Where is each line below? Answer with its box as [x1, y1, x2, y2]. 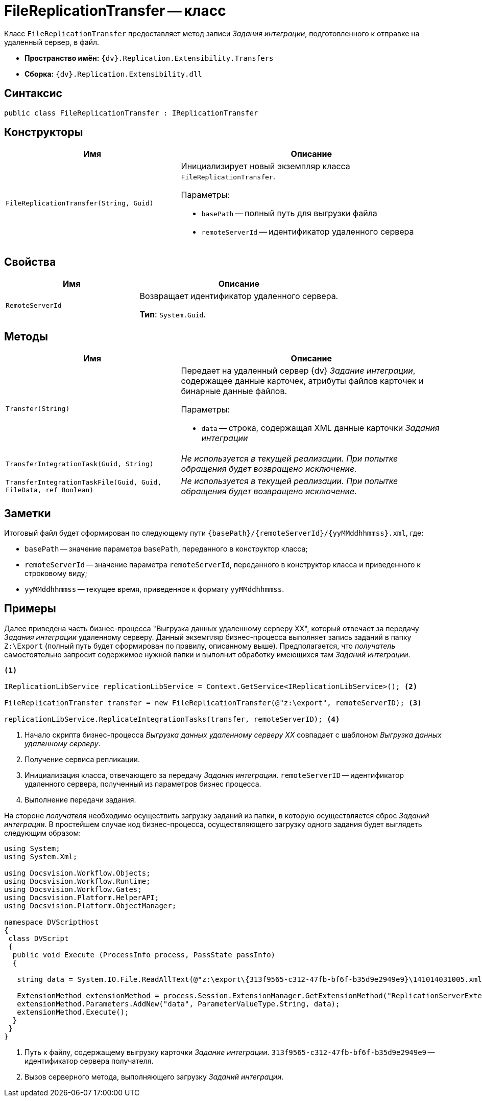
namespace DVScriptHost [4, 918, 99, 926]
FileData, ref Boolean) [6, 486, 94, 494]
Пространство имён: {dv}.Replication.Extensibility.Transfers [25, 53, 274, 62]
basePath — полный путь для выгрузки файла [201, 208, 377, 219]
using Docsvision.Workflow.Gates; [4, 885, 142, 893]
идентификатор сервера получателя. [25, 1056, 154, 1065]
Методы [4, 330, 48, 343]
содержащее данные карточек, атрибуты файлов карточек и [181, 376, 424, 386]
